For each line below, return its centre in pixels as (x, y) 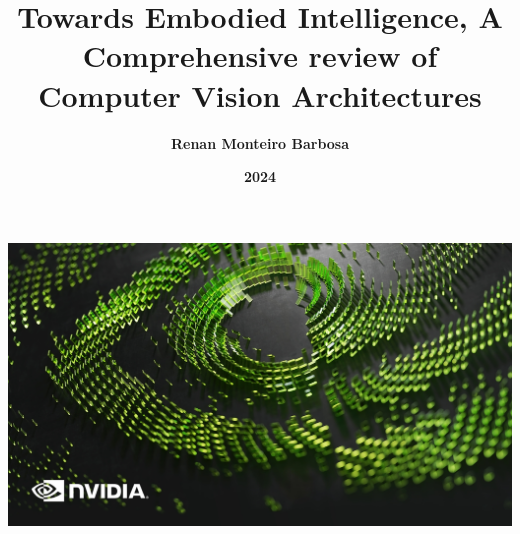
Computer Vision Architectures (260, 94)
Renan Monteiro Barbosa (260, 142)
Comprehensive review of (260, 55)
